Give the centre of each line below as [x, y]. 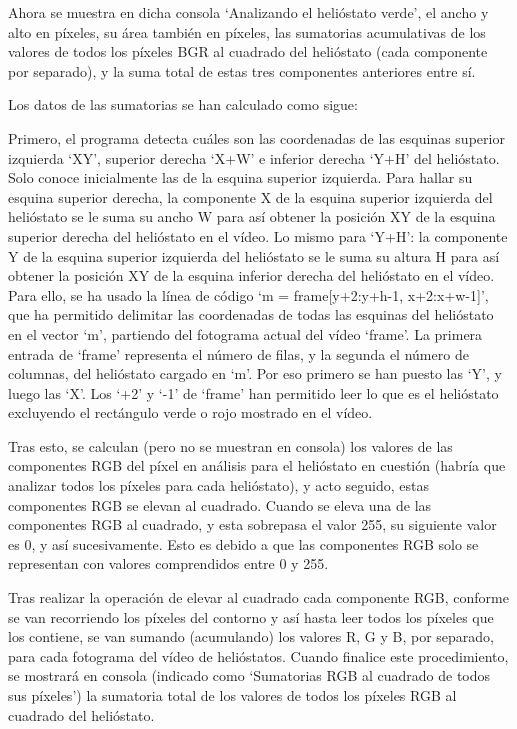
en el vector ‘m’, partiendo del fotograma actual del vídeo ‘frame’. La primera [245, 333]
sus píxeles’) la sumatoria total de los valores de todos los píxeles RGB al [232, 695]
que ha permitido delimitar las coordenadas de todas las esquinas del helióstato [251, 314]
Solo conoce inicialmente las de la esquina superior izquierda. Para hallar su [240, 177]
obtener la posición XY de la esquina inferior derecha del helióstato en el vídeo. [251, 275]
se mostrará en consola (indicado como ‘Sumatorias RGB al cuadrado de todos [249, 675]
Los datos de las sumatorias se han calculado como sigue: [183, 104]
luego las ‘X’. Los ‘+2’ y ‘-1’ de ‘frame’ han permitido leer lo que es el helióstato [253, 392]
